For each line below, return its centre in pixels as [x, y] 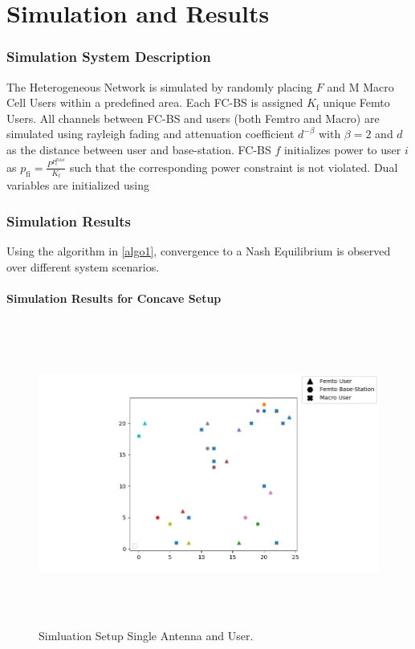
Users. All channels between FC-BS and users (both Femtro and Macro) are [193, 118]
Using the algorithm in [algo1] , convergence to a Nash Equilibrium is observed [199, 250]
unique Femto [356, 102]
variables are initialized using [78, 185]
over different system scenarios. [83, 266]
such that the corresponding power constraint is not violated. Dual [234, 167]
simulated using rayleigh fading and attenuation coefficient [151, 134]
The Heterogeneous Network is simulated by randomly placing [160, 86]
